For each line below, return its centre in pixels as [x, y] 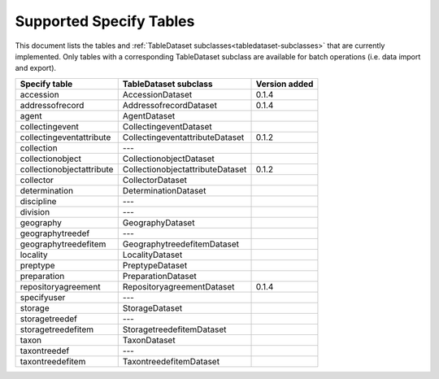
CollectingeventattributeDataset [183, 137]
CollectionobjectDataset [168, 159]
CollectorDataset [154, 180]
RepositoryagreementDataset [178, 286]
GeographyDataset [159, 222]
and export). [36, 68]
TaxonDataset [149, 340]
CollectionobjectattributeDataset [185, 169]
